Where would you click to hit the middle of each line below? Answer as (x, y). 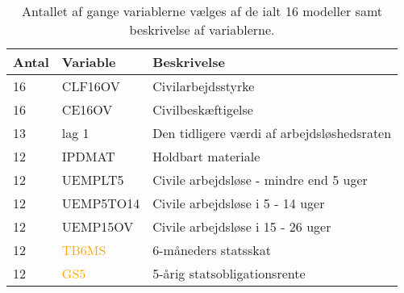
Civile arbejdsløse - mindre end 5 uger (260, 180)
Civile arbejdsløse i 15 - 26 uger (242, 226)
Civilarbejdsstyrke (204, 86)
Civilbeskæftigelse (203, 109)
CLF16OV (91, 86)
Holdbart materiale (206, 156)
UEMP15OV (98, 226)
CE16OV (87, 109)
